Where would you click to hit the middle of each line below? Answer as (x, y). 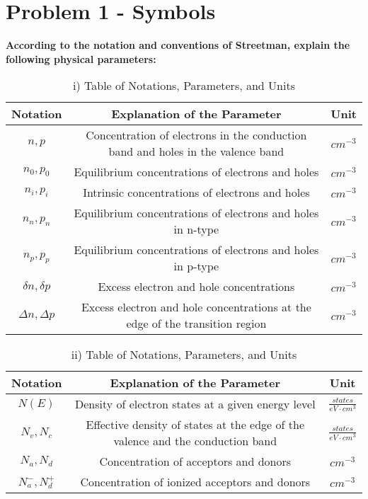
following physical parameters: (81, 58)
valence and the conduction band (195, 441)
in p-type (196, 266)
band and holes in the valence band (196, 151)
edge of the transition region (196, 323)
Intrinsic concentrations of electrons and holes (196, 193)
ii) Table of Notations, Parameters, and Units (184, 355)
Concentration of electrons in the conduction (196, 135)
